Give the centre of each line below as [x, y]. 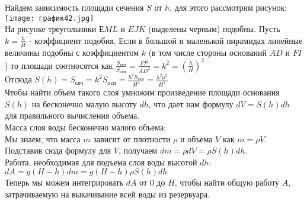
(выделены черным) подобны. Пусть [214, 29]
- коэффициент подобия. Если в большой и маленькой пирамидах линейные [166, 40]
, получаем [138, 150]
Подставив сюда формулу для [58, 150]
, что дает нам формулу [191, 103]
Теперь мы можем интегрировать [64, 182]
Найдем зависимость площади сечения [74, 7]
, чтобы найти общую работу [227, 182]
